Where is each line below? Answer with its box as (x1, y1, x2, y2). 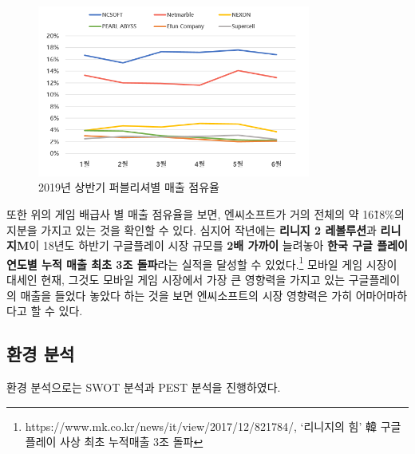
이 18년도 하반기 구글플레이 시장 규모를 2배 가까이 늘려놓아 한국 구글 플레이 (29, 237, 408, 254)
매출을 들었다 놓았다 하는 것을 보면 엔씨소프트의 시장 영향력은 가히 (20, 286, 353, 303)
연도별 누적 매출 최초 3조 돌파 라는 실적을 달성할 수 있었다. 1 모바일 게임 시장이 (6, 253, 397, 272)
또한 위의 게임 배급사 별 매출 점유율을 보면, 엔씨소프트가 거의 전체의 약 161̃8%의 (6, 205, 405, 222)
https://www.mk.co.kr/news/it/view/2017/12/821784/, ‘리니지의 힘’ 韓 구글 (25, 417, 401, 434)
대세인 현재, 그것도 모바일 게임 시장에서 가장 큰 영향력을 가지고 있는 (6, 270, 346, 287)
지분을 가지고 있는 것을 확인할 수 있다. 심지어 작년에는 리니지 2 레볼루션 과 (6, 221, 377, 238)
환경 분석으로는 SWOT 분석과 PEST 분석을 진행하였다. (6, 378, 281, 395)
